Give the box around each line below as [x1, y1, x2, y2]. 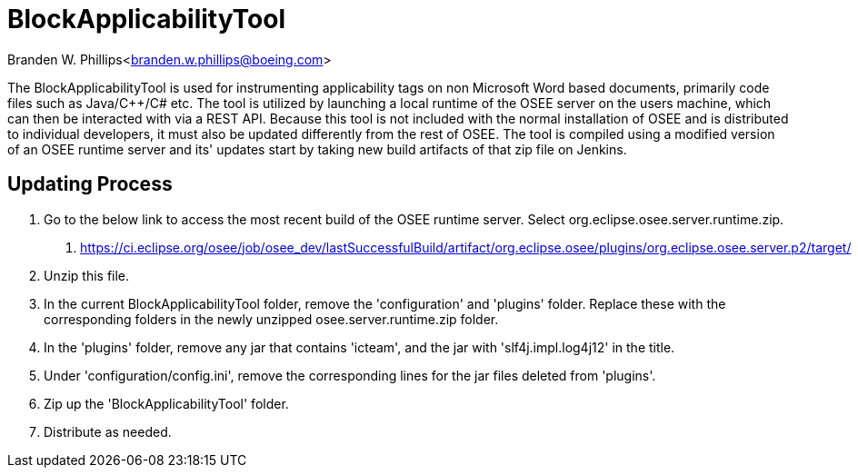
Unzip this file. [44, 267, 130, 283]
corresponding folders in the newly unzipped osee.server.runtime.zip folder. [44, 311, 499, 327]
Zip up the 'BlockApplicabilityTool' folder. [44, 395, 289, 411]
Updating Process [7, 173, 173, 196]
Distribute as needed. [44, 423, 172, 440]
